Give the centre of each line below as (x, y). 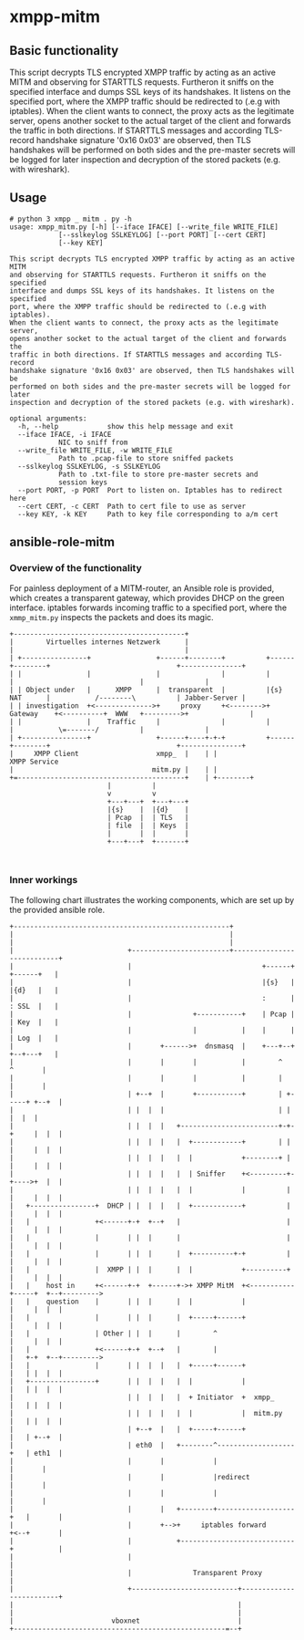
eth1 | (48, 1453)
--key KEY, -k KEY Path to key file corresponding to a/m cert (148, 514)
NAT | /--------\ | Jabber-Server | (128, 698)
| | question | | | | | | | (128, 1302)
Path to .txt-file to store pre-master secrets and (158, 474)
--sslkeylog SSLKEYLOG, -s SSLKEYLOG (89, 466)
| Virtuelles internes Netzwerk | (99, 642)
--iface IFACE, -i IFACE (65, 434)
